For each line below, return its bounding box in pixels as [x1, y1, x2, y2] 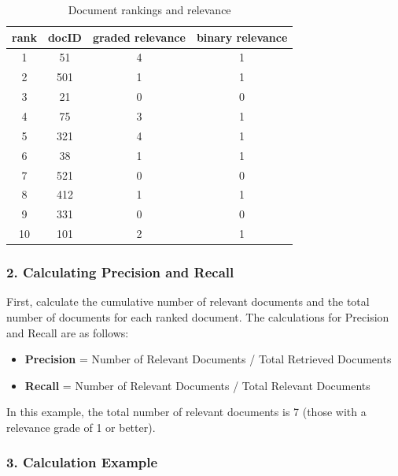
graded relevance [92, 28, 186, 45]
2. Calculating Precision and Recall [6, 262, 234, 282]
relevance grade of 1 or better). [6, 418, 156, 435]
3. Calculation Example [6, 452, 158, 472]
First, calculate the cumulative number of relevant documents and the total [6, 293, 370, 310]
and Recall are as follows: [6, 324, 129, 340]
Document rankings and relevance [68, 2, 231, 17]
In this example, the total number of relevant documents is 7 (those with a [6, 403, 367, 420]
